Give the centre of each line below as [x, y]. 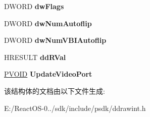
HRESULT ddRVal [35, 57]
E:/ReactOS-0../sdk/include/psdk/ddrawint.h [75, 108]
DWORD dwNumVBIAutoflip [55, 40]
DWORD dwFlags [34, 6]
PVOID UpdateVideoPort [48, 74]
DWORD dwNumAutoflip [48, 23]
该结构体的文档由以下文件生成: [55, 91]
